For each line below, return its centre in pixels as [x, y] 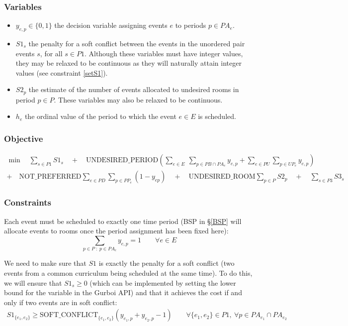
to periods [191, 25]
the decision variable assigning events [111, 25]
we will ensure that [33, 282]
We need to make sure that [45, 263]
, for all [51, 53]
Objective [24, 138]
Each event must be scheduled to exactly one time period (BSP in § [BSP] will [123, 221]
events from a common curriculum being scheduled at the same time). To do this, [128, 273]
